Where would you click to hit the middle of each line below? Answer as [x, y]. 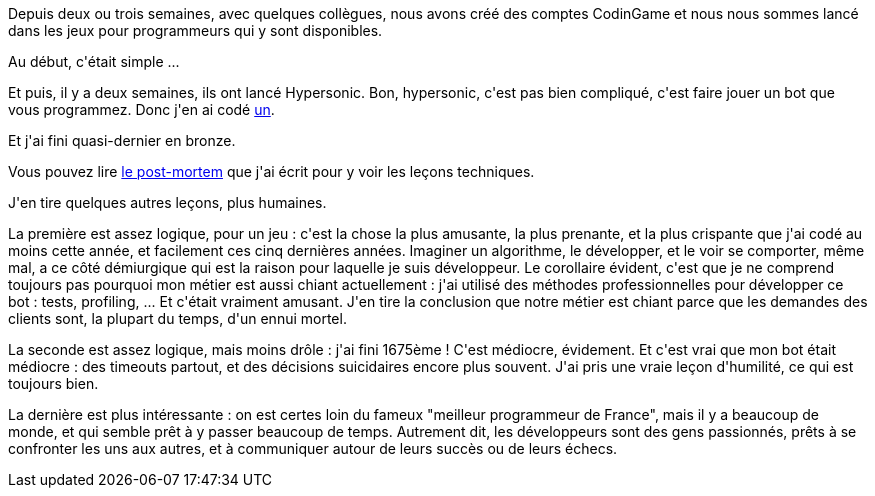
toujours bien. [53, 383]
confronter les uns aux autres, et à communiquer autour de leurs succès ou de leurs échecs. [313, 448]
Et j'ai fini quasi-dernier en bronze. [122, 140]
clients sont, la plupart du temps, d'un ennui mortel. [177, 318]
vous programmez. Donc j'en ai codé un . [141, 109]
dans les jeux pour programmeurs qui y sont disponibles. [195, 30]
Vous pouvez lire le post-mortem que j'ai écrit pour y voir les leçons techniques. [271, 171]
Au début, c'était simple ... [94, 61]
